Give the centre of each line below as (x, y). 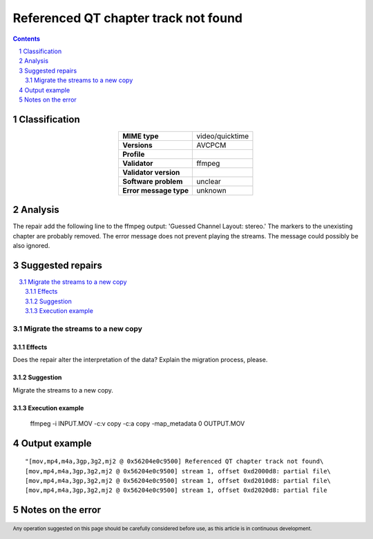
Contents (27, 39)
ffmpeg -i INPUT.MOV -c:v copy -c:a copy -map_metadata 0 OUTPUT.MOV (137, 423)
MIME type (140, 136)
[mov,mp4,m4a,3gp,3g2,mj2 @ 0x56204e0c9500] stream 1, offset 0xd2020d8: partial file (176, 490)
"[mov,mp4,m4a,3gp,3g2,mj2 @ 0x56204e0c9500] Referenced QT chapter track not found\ (174, 462)
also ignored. (31, 246)
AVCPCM (211, 145)
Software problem (152, 181)
